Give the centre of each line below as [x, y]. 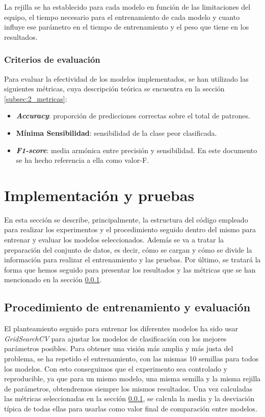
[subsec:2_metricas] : [36, 98]
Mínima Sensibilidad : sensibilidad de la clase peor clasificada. [116, 132]
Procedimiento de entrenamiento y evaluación [127, 307]
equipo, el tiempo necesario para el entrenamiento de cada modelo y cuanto [122, 17]
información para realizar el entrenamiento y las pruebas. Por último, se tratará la [132, 260]
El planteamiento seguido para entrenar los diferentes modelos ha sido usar [121, 328]
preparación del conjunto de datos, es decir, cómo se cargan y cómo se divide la [128, 249]
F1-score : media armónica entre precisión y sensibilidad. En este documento [137, 150]
